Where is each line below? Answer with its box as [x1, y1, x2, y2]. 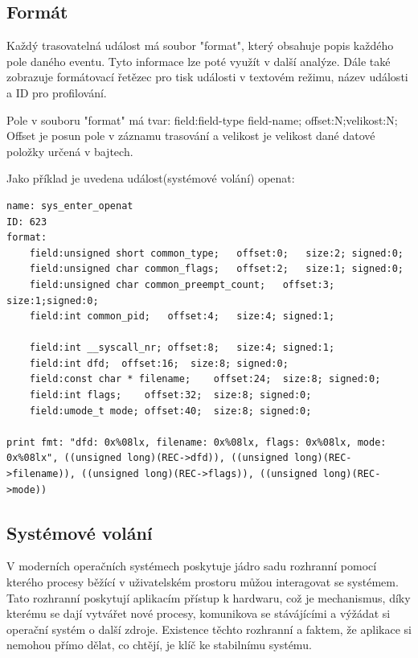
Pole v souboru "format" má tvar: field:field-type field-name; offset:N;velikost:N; [6, 111, 398, 128]
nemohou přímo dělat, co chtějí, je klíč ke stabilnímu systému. [6, 636, 312, 653]
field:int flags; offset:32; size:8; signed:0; [29, 389, 312, 401]
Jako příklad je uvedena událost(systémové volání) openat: [6, 170, 295, 187]
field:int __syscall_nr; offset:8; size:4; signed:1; [29, 342, 335, 354]
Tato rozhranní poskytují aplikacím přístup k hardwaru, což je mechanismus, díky [6, 589, 411, 606]
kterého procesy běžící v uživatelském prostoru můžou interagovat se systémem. [6, 574, 399, 590]
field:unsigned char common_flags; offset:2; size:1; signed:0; [29, 263, 404, 275]
